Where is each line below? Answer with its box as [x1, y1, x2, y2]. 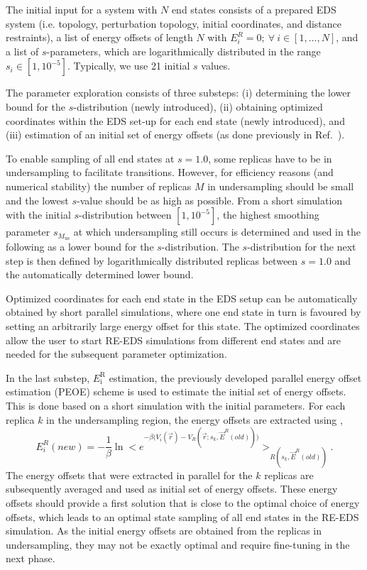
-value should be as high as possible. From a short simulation [76, 192, 343, 207]
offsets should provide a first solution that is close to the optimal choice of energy [6, 495, 360, 510]
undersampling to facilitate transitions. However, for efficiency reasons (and [6, 165, 334, 180]
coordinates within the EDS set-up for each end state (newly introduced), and [6, 113, 345, 128]
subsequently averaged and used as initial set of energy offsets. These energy [6, 481, 338, 496]
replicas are [264, 467, 314, 482]
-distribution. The [161, 239, 239, 253]
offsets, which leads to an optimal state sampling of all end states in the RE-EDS [6, 509, 359, 524]
